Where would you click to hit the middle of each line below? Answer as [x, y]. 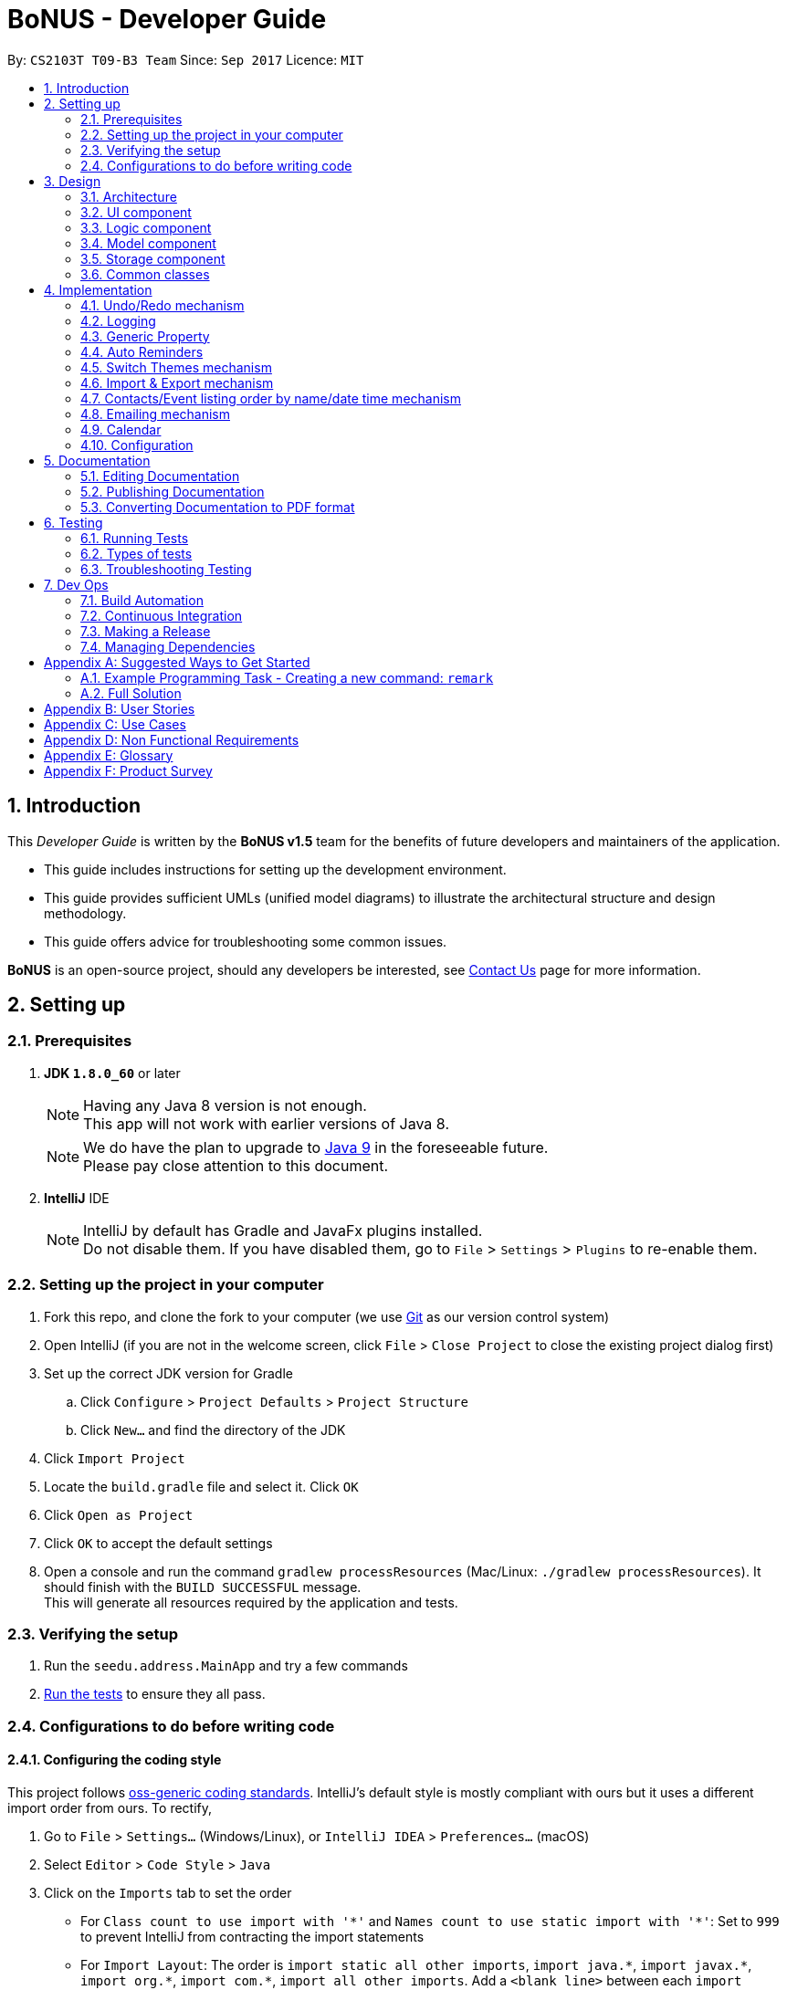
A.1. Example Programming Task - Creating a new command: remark [287, 677]
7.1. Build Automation [142, 600]
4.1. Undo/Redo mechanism [163, 305]
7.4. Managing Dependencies [168, 646]
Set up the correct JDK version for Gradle [168, 1373]
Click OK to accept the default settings [158, 1543]
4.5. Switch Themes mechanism [176, 367]
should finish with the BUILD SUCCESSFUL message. [203, 1587]
